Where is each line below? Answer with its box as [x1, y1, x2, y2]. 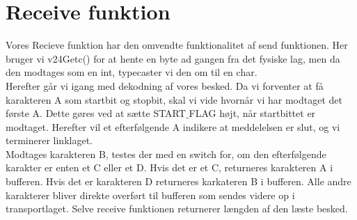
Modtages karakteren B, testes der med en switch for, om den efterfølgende [6, 146, 326, 161]
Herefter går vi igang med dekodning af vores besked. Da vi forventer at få [6, 78, 324, 93]
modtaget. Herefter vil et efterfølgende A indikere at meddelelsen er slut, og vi [6, 119, 340, 134]
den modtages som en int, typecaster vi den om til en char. [6, 65, 257, 79]
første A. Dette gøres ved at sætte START [6, 106, 186, 120]
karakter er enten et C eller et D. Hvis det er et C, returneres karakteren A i [6, 160, 333, 175]
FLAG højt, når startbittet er [189, 106, 316, 120]
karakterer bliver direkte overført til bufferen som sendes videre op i [6, 187, 295, 202]
